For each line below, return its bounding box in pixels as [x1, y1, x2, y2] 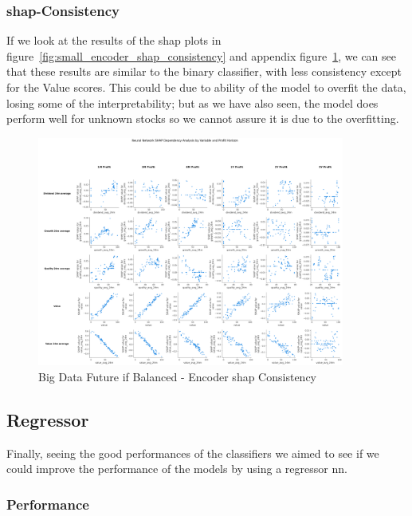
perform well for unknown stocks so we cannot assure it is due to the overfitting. [6, 110, 399, 127]
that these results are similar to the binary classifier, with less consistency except [6, 63, 402, 80]
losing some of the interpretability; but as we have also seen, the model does [6, 94, 379, 111]
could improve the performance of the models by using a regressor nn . [6, 460, 347, 477]
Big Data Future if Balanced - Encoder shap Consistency [38, 368, 316, 384]
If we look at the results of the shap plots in [6, 32, 222, 49]
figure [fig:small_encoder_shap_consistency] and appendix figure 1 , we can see [6, 47, 396, 64]
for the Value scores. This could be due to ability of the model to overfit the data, [6, 79, 406, 95]
